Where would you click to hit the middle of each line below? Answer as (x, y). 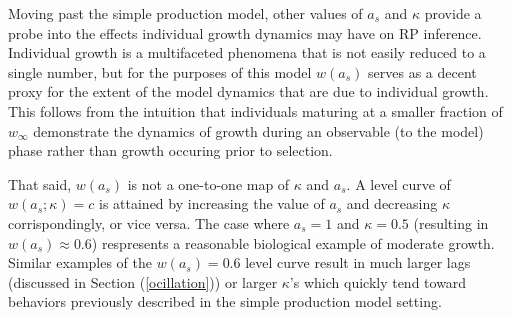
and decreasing (392, 203)
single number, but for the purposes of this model (160, 71)
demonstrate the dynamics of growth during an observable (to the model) (258, 130)
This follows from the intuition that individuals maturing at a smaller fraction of (255, 110)
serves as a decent (422, 71)
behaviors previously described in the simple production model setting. (225, 301)
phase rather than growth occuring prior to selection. (170, 150)
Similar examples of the (80, 262)
